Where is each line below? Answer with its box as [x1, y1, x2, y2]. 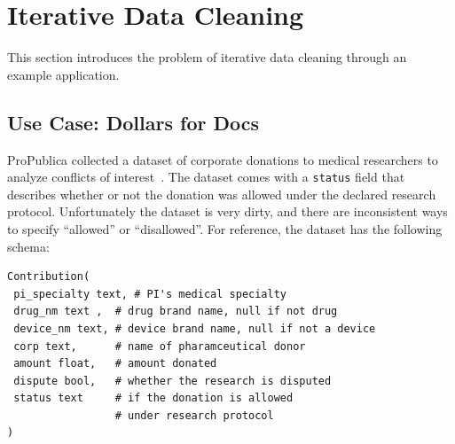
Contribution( [7, 270, 90, 284]
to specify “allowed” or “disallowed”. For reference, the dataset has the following [7, 219, 443, 238]
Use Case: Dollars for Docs [7, 108, 260, 136]
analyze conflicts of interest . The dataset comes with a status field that [7, 167, 405, 186]
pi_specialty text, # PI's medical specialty [13, 287, 286, 300]
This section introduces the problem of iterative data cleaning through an [7, 48, 407, 66]
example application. [7, 65, 120, 83]
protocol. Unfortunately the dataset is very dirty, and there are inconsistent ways [7, 202, 448, 221]
